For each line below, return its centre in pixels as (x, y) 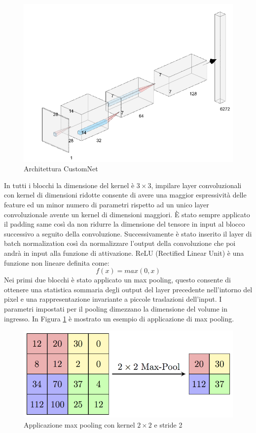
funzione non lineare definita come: (57, 262)
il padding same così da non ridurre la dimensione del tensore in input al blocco (125, 224)
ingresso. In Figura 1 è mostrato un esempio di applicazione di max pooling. (119, 318)
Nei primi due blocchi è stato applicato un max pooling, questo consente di (117, 280)
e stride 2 (168, 424)
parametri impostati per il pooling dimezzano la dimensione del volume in (116, 309)
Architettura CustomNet (61, 169)
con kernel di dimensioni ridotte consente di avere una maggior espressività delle (125, 195)
